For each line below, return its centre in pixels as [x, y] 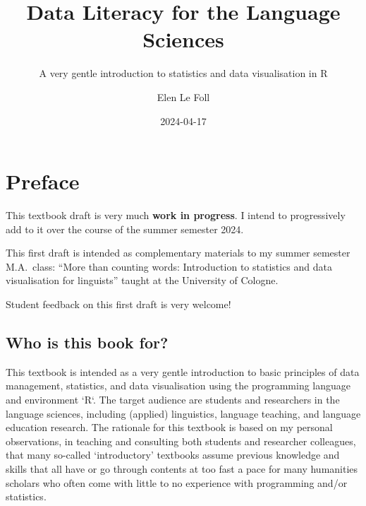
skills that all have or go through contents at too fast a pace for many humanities [182, 468]
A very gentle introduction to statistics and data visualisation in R [183, 73]
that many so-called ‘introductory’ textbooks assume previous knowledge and [173, 455]
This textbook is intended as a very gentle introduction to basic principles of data [183, 371]
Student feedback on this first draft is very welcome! [118, 304]
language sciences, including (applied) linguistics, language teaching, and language [183, 413]
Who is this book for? [87, 342]
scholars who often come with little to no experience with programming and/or [177, 482]
